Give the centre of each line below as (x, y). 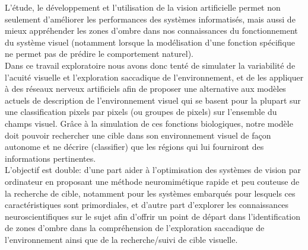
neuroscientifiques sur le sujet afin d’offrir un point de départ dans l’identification (153, 216)
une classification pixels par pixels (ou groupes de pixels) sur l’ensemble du (141, 112)
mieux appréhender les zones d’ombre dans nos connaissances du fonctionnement (151, 31)
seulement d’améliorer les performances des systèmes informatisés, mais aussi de (150, 19)
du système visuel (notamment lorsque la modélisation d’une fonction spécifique (150, 42)
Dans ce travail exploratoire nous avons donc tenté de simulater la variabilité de (150, 65)
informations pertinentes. (50, 158)
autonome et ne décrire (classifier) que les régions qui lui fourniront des (134, 147)
